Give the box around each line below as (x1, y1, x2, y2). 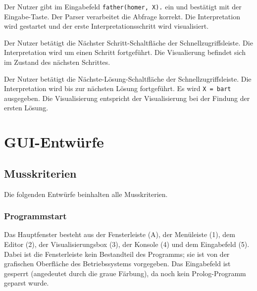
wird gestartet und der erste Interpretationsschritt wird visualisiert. (4, 21, 209, 31)
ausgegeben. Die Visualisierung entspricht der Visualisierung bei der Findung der (4, 93, 250, 103)
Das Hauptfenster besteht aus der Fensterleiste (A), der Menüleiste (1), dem (4, 229, 235, 240)
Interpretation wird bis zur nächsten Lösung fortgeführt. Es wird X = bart (4, 83, 231, 94)
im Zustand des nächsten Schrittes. (4, 57, 110, 67)
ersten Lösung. (4, 102, 49, 113)
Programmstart (4, 210, 67, 222)
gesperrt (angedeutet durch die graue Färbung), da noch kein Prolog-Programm (4, 268, 246, 278)
